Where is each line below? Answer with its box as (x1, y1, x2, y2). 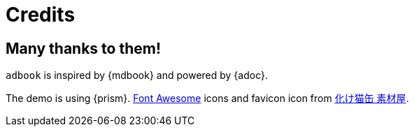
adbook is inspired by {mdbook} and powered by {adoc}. (6, 69, 268, 82)
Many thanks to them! (6, 39, 162, 57)
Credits (6, 3, 76, 27)
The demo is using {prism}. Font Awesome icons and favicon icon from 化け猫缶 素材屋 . (6, 92, 409, 105)
